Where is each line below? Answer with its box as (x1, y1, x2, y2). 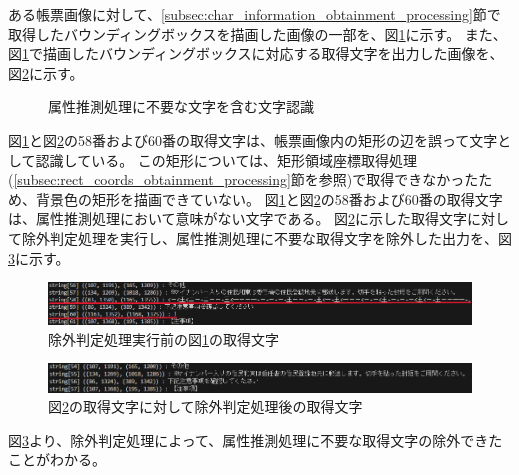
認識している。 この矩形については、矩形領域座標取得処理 (35, 149, 418, 170)
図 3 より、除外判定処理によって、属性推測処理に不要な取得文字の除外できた (8, 429, 503, 450)
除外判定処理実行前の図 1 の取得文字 (48, 328, 279, 349)
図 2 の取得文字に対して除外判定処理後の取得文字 (48, 396, 363, 417)
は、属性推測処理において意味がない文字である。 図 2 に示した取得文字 (8, 208, 468, 229)
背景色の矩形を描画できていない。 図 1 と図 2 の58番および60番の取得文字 (35, 188, 503, 209)
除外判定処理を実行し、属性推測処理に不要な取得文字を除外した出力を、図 (21, 227, 512, 248)
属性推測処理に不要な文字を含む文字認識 (48, 96, 314, 117)
